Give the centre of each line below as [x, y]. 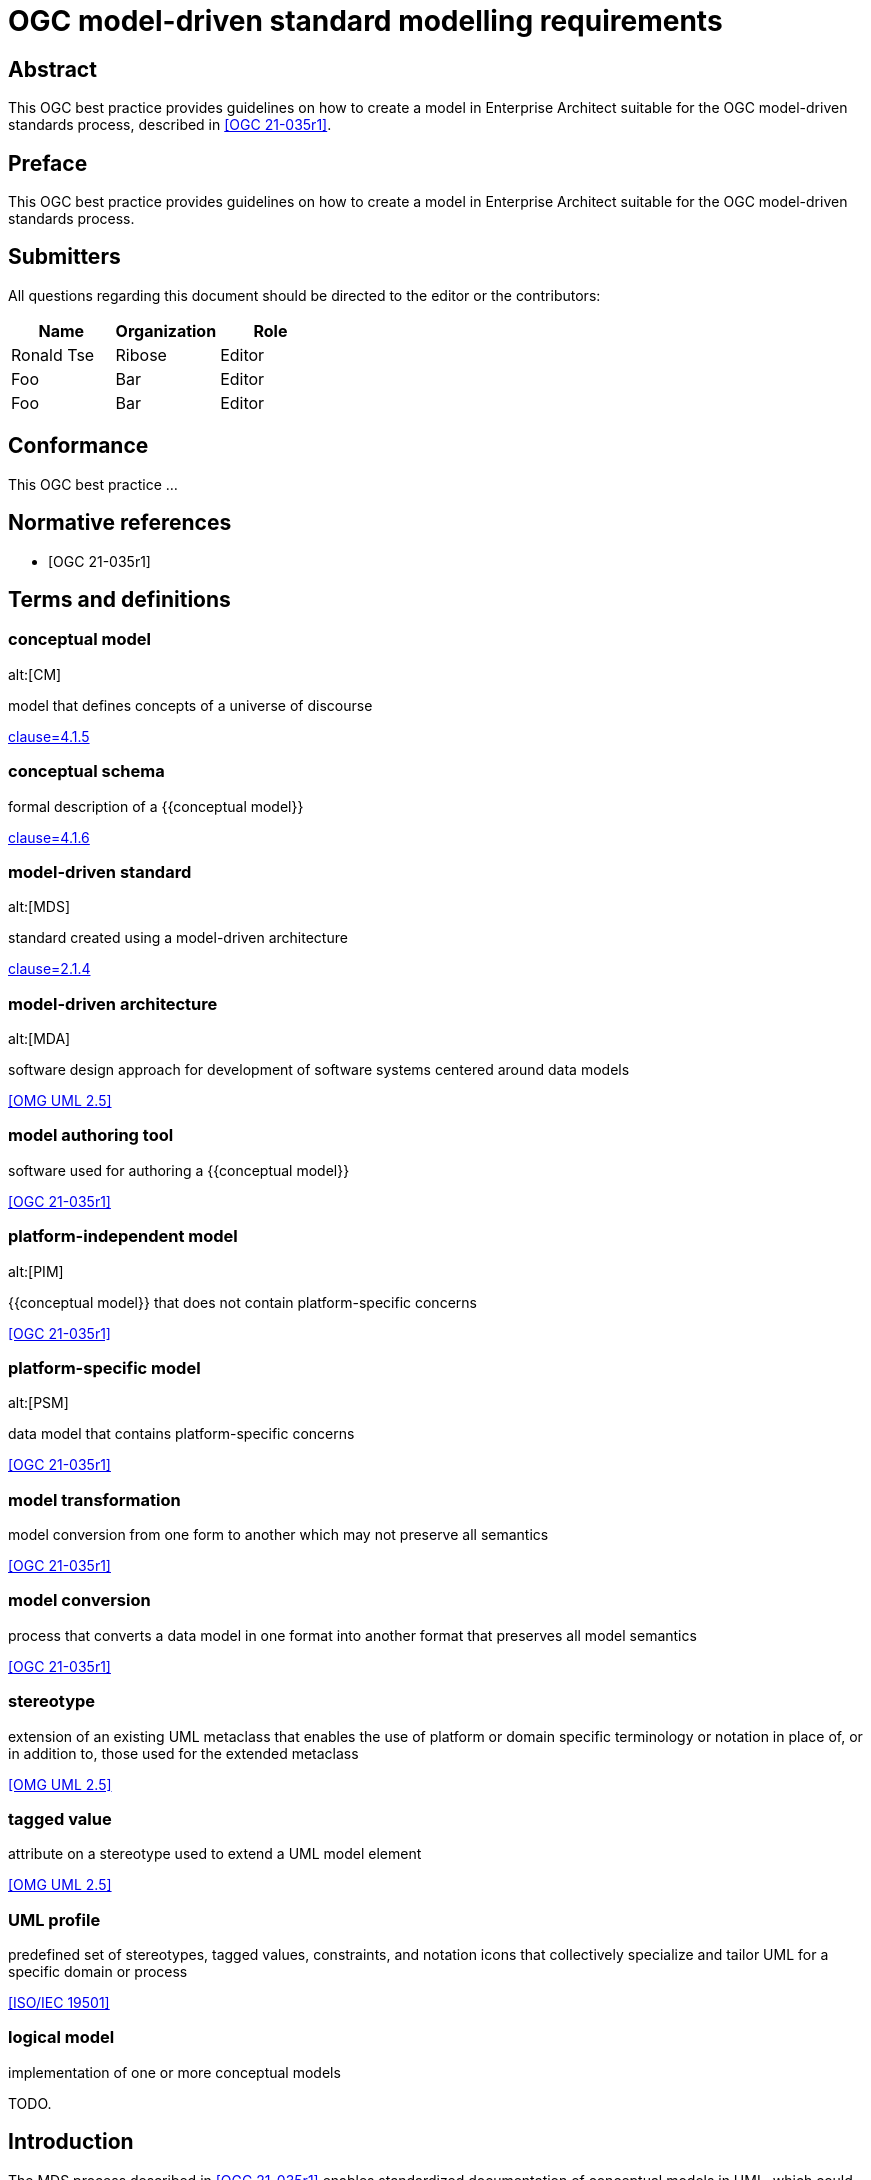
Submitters [64, 257]
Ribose [141, 354]
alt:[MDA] [39, 1039]
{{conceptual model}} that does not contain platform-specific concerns [242, 1302]
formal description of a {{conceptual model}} [156, 806]
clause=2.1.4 [49, 969]
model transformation [94, 1499]
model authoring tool [91, 1135]
